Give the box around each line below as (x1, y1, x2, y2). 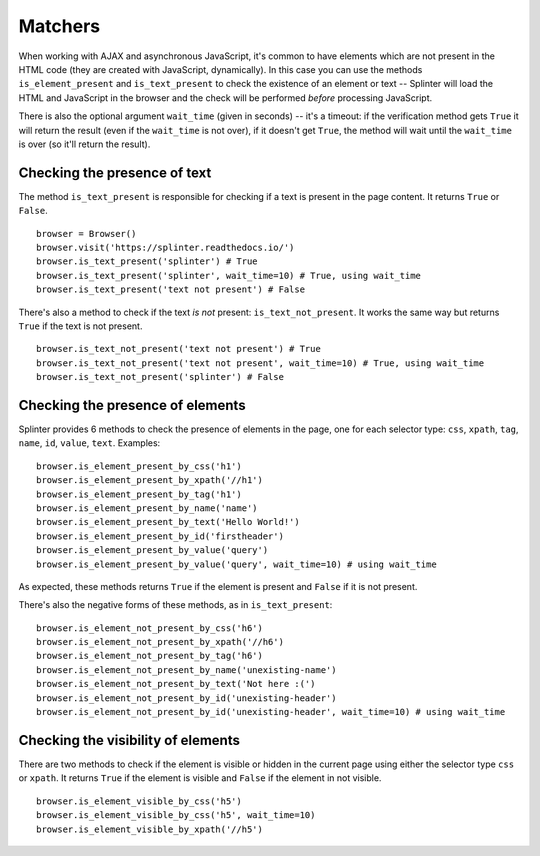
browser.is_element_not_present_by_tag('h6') (36, 650, 264, 662)
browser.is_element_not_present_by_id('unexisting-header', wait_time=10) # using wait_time (36, 706, 506, 718)
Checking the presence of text (18, 164, 212, 181)
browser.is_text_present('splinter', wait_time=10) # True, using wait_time (36, 270, 422, 281)
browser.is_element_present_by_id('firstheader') (36, 530, 285, 542)
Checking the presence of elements (18, 396, 246, 414)
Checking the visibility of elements (18, 731, 240, 749)
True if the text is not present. (18, 320, 143, 332)
